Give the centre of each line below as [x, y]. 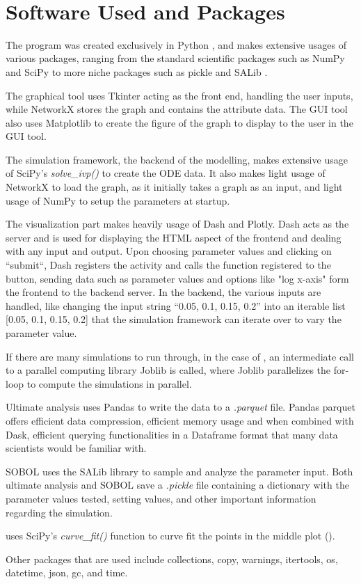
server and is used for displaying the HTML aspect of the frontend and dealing [174, 237]
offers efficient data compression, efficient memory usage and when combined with [180, 420]
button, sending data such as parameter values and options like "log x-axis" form [177, 278]
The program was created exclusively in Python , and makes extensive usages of [176, 44]
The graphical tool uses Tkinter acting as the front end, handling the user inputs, [179, 95]
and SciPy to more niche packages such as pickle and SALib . [137, 71]
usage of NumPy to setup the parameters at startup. [118, 200]
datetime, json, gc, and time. [67, 573]
